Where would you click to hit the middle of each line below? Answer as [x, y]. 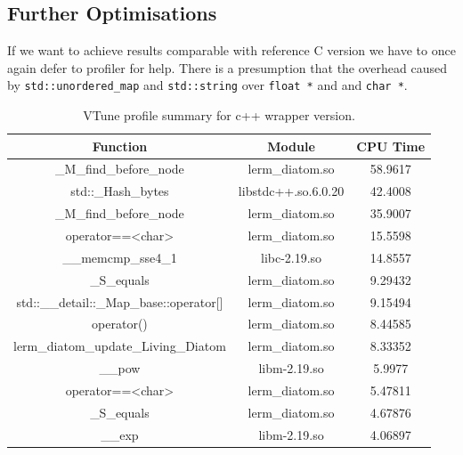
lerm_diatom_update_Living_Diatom [120, 346]
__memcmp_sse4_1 [120, 257]
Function [120, 146]
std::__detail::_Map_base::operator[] [120, 301]
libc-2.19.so [291, 257]
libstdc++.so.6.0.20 [291, 191]
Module [291, 146]
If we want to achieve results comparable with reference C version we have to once [231, 50]
